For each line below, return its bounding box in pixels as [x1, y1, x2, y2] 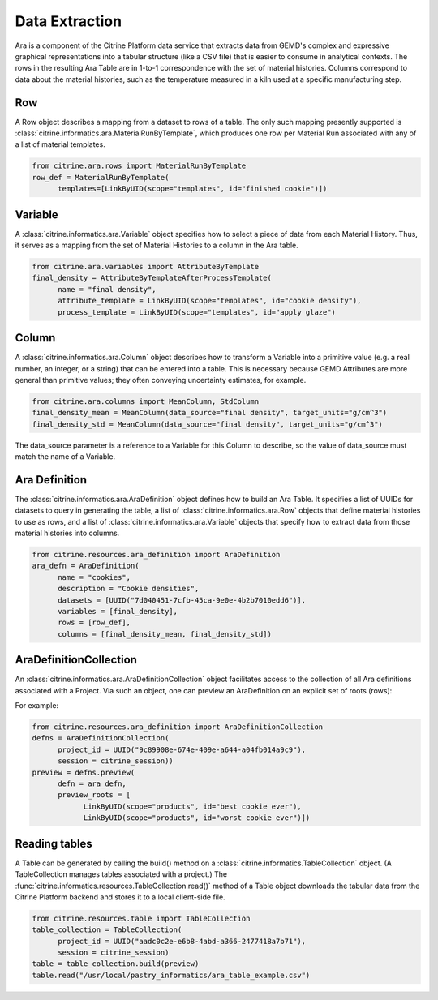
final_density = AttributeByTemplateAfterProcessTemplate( [32, 273, 272, 283]
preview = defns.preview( [32, 767, 135, 777]
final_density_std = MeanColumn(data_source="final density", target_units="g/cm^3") [32, 419, 383, 429]
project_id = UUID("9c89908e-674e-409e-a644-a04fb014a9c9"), [58, 745, 307, 754]
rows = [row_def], [58, 618, 131, 628]
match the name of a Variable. [15, 452, 116, 461]
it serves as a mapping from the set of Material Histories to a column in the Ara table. [15, 240, 299, 251]
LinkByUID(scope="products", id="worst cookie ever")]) [83, 813, 311, 822]
